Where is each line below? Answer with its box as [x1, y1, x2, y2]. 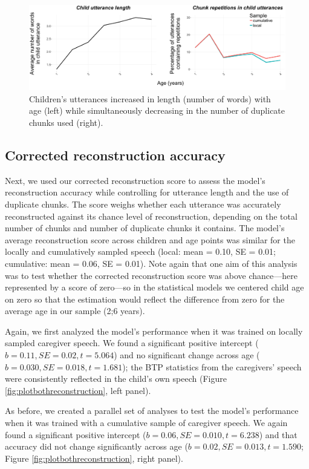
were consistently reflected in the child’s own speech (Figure [5, 372, 227, 385]
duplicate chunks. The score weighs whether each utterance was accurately [5, 197, 281, 210]
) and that [259, 428, 298, 441]
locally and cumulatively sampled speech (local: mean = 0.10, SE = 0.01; [5, 245, 276, 258]
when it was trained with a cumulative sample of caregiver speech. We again [5, 416, 288, 429]
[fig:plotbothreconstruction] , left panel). [5, 384, 151, 396]
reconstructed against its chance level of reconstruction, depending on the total [5, 209, 298, 222]
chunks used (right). [29, 116, 103, 128]
